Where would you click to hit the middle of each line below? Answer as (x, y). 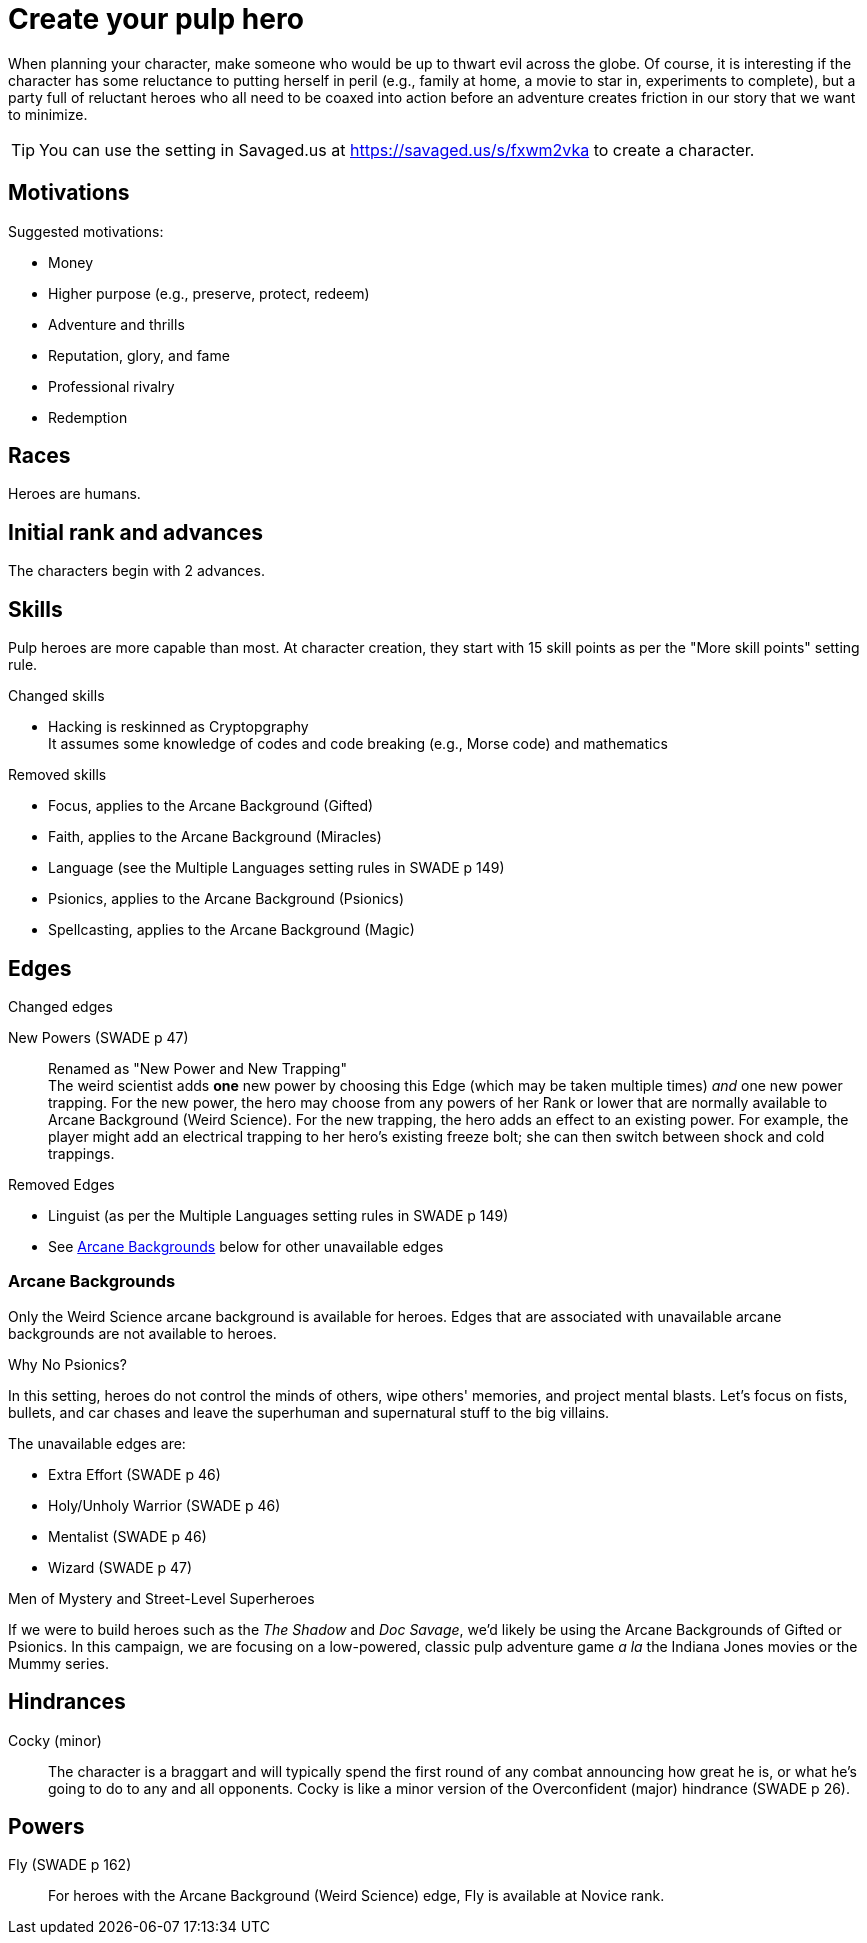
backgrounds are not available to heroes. (142, 1333)
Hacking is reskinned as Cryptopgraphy (178, 727)
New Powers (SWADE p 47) (98, 1037)
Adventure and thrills (116, 324)
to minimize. (48, 114)
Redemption (88, 417)
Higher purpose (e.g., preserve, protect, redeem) (209, 293)
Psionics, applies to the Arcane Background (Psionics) (226, 899)
